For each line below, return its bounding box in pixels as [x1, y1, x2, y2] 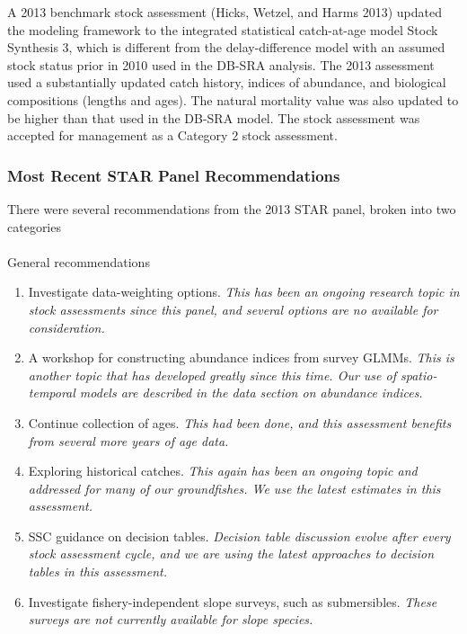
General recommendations [7, 252, 150, 271]
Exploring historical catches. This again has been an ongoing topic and [28, 461, 418, 480]
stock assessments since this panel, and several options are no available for [28, 299, 438, 318]
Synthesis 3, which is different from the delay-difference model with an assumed [7, 38, 445, 57]
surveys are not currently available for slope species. [28, 610, 313, 629]
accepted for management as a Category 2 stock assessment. [7, 126, 338, 145]
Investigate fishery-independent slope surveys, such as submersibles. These [28, 592, 437, 611]
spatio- [400, 365, 437, 384]
